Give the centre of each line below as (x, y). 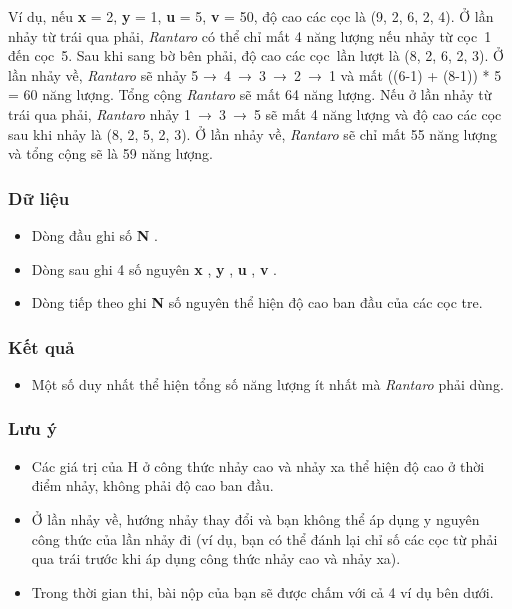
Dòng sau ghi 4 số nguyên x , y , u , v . (154, 268)
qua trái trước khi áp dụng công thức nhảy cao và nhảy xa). (216, 558)
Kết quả (41, 346)
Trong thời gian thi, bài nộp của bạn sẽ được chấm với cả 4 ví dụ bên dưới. (262, 591)
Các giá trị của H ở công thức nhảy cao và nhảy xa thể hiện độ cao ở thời (258, 465)
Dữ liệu (39, 197)
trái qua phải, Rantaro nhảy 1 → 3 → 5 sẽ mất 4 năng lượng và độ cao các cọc (255, 113)
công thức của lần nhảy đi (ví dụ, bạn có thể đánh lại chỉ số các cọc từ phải (264, 538)
